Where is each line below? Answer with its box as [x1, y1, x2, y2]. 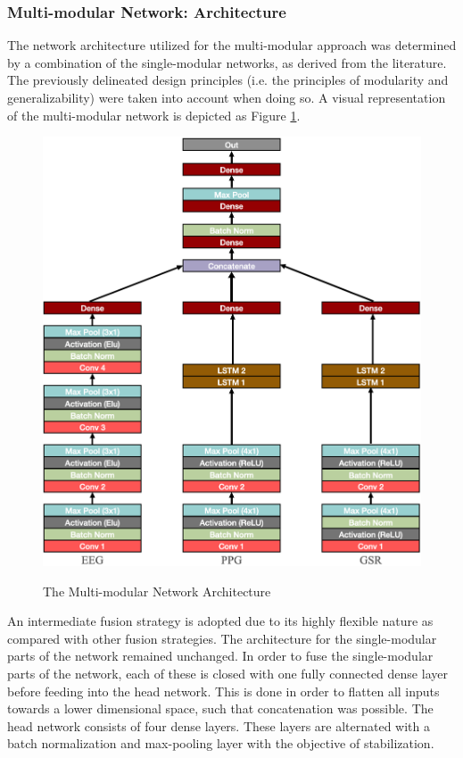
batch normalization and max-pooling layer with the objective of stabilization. [7, 734, 434, 753]
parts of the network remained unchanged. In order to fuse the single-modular [7, 646, 434, 665]
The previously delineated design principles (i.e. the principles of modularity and [7, 71, 449, 89]
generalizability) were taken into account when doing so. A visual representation [7, 88, 446, 106]
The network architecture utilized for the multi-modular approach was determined [7, 36, 457, 54]
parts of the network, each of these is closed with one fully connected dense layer [7, 663, 448, 682]
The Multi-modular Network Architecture [43, 581, 271, 600]
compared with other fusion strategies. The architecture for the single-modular [7, 629, 437, 647]
